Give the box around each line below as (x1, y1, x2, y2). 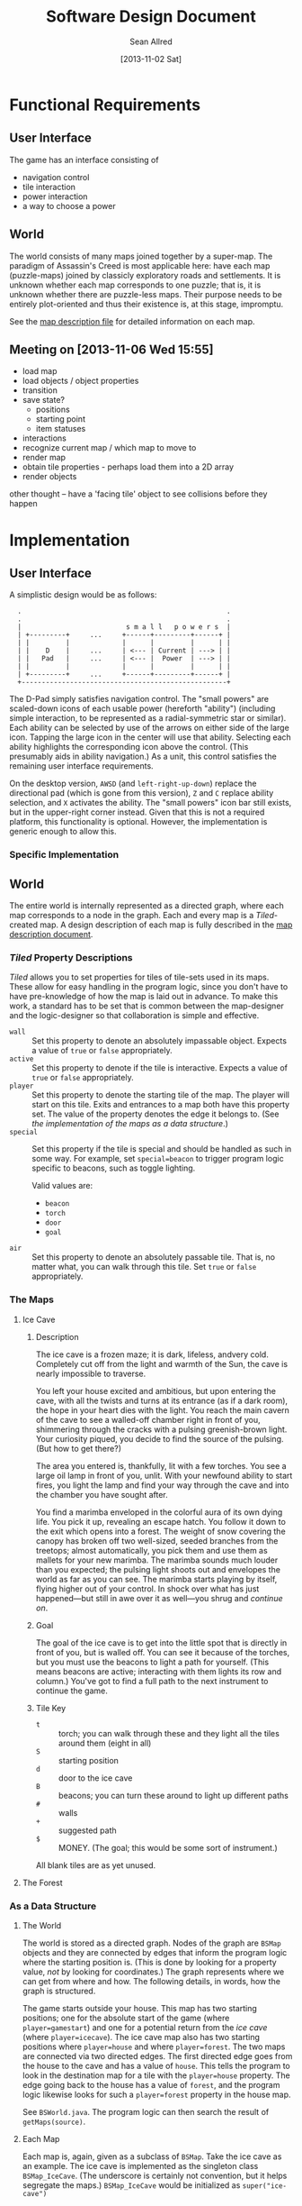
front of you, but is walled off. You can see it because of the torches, (35, 1646, 290, 1657)
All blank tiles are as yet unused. (35, 1859, 155, 1871)
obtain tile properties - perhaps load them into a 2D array (22, 461, 235, 472)
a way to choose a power (22, 200, 116, 211)
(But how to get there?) (35, 1443, 121, 1454)
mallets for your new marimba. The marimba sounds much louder (35, 1554, 279, 1565)
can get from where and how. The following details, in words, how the (22, 1976, 281, 1986)
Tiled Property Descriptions (9, 952, 133, 964)
